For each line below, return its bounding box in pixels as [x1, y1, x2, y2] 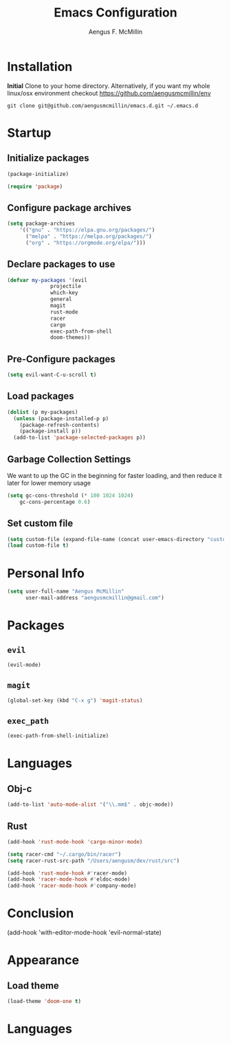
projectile [50, 283, 81, 290]
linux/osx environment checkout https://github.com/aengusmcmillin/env [7, 89, 211, 97]
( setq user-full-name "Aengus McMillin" [7, 588, 125, 595]
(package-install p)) [19, 428, 81, 435]
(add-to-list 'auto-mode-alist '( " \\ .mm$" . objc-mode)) [7, 801, 174, 809]
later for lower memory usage [7, 479, 91, 487]
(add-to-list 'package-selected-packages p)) [13, 435, 146, 441]
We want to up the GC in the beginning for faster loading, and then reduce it [7, 472, 222, 479]
